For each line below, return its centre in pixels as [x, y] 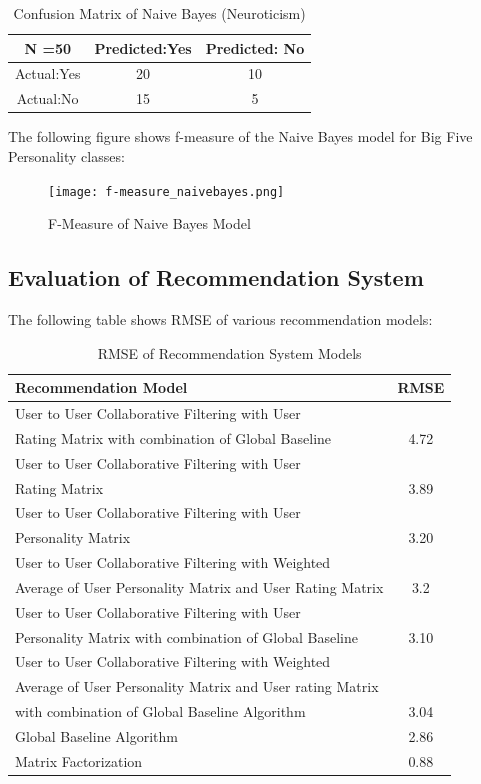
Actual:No [47, 98]
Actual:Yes [48, 73]
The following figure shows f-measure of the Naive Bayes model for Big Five [240, 136]
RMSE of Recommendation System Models [229, 352]
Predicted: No [255, 47]
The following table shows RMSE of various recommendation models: [220, 319]
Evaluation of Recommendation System [216, 277]
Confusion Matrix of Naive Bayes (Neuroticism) [159, 13]
